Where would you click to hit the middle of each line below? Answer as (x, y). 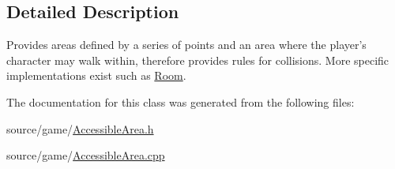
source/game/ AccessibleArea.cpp (86, 155)
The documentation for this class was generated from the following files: (181, 101)
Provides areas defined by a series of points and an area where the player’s (186, 45)
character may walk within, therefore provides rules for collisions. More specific (198, 60)
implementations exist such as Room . (96, 75)
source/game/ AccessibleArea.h (80, 128)
